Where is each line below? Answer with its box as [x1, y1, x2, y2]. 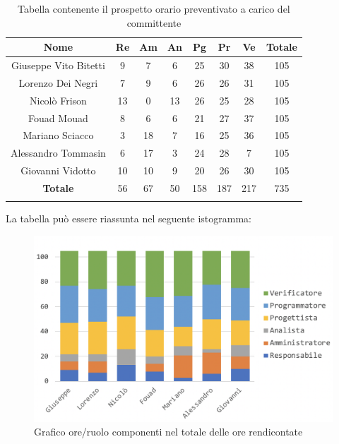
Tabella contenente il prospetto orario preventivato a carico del [18, 1, 290, 16]
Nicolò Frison [30, 92, 87, 107]
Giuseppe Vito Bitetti [11, 58, 105, 73]
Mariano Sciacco [23, 128, 94, 143]
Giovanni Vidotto [20, 163, 96, 178]
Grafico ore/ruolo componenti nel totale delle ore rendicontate [34, 424, 303, 439]
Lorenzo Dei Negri [18, 75, 98, 90]
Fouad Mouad [28, 110, 88, 125]
